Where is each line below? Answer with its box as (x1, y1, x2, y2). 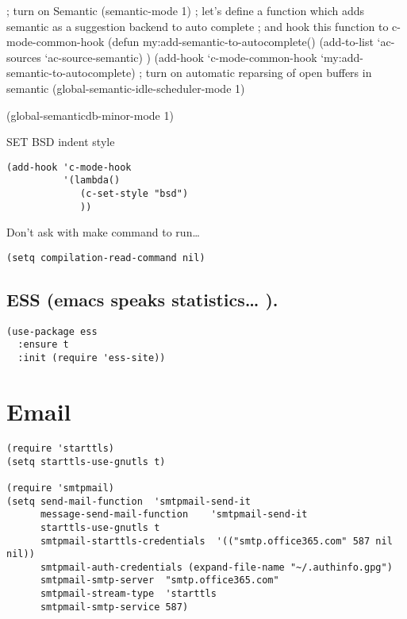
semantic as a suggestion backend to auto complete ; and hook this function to (6, 17, 389, 34)
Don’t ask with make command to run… (6, 224, 200, 240)
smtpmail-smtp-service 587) (40, 601, 189, 613)
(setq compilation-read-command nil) (6, 252, 205, 263)
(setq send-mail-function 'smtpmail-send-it (6, 495, 251, 507)
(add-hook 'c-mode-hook (6, 161, 132, 173)
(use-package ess (6, 325, 98, 337)
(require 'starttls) (6, 442, 115, 454)
